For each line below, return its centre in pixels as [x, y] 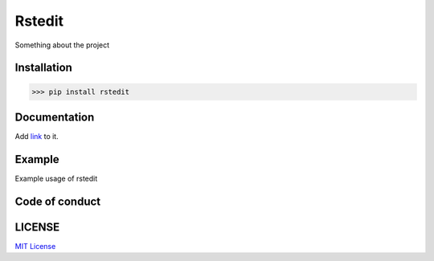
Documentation [55, 117]
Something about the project [62, 45]
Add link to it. [37, 137]
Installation [43, 68]
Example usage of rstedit [56, 178]
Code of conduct [58, 201]
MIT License [35, 246]
